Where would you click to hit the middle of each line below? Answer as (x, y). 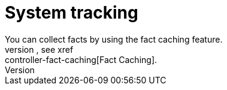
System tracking (72, 13)
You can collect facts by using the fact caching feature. (114, 39)
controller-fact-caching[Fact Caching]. (81, 59)
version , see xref (39, 49)
